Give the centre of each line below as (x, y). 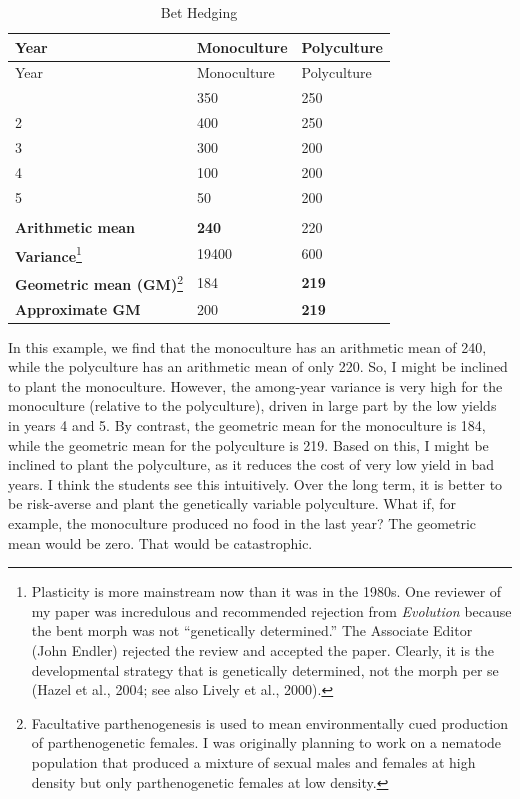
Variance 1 (48, 254)
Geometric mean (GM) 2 (99, 282)
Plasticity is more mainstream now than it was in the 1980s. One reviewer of (266, 591)
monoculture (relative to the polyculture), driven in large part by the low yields (252, 405)
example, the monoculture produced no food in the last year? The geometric (242, 523)
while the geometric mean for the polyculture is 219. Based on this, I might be (248, 444)
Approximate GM (78, 308)
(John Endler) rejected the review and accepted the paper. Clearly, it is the (263, 650)
